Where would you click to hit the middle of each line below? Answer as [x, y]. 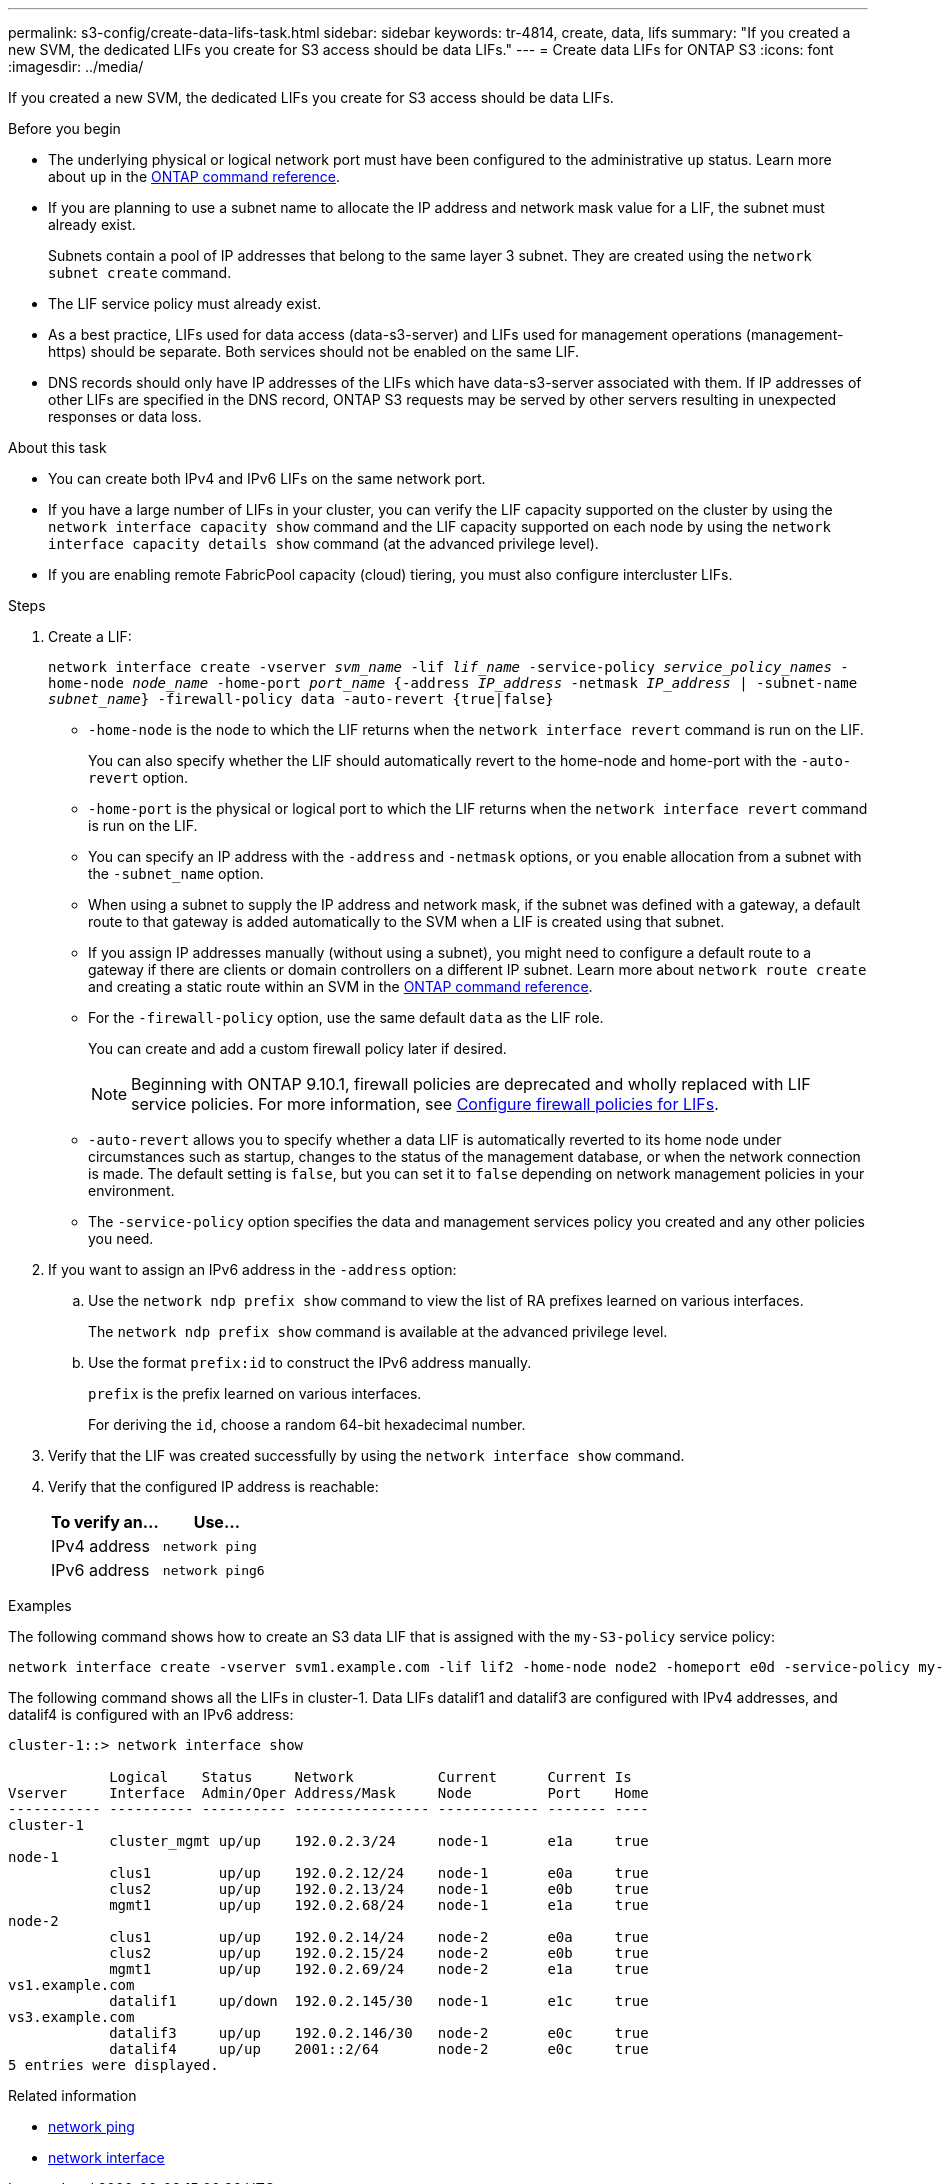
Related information [72, 2095]
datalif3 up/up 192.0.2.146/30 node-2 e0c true [379, 2033]
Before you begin [64, 128]
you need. [121, 1238]
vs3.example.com [71, 2017]
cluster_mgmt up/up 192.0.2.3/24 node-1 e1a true [379, 1841]
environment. [131, 1190]
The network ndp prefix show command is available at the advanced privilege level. [378, 1331]
